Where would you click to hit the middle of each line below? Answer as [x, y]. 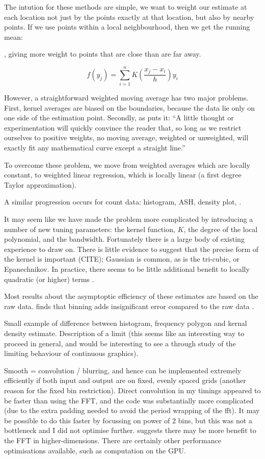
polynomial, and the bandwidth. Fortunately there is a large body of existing [124, 239]
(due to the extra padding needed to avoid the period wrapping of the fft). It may [132, 410]
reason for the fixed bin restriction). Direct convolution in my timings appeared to [132, 390]
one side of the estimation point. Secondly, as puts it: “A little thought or [119, 118]
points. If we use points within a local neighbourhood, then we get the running [127, 27]
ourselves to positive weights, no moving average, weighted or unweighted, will [126, 137]
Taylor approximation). [41, 184]
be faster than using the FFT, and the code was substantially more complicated [129, 400]
